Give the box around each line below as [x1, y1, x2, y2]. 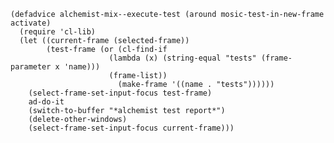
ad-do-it [28, 97, 65, 107]
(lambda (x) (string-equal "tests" [108, 53, 257, 63]
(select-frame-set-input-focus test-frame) [28, 88, 213, 98]
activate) [10, 18, 52, 28]
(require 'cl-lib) [19, 27, 97, 37]
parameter [10, 62, 52, 72]
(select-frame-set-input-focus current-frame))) [28, 123, 235, 133]
